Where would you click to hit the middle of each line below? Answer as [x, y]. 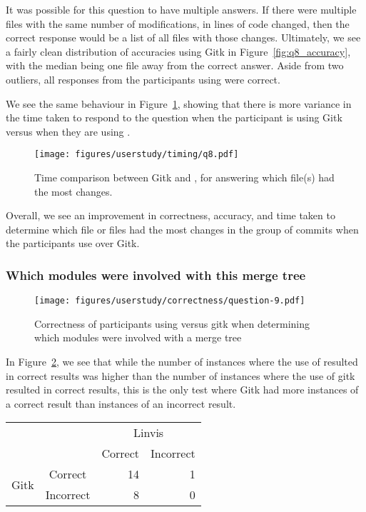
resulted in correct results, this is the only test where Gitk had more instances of [182, 390]
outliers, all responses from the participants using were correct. [143, 79]
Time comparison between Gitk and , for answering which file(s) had [184, 177]
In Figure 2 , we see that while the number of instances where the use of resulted [182, 362]
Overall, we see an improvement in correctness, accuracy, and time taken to [171, 215]
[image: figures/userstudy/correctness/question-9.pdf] [170, 301]
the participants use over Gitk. [73, 243]
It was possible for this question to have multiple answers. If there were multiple [181, 9]
